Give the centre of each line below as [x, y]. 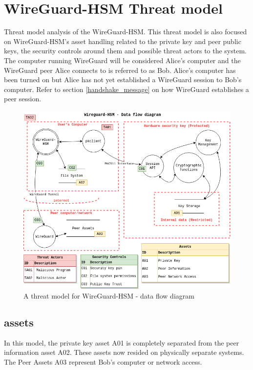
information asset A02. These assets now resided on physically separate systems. [124, 352]
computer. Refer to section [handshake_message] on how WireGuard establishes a [126, 89]
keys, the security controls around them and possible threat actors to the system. [125, 51]
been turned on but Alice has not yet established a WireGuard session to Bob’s [123, 80]
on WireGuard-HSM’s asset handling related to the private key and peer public [123, 41]
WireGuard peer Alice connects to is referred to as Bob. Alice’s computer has [120, 70]
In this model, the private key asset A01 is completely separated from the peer [122, 342]
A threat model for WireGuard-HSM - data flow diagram [109, 296]
